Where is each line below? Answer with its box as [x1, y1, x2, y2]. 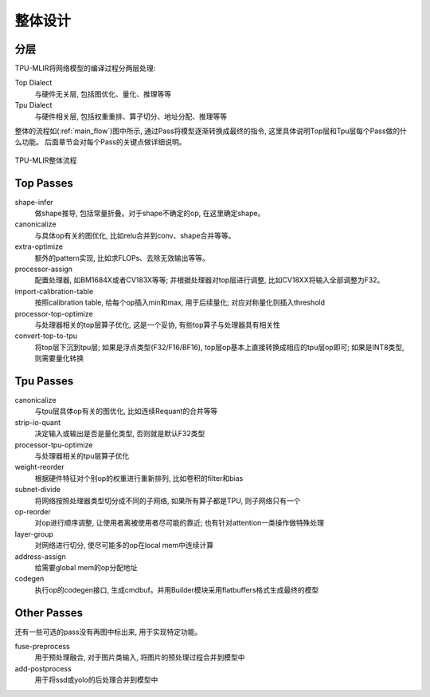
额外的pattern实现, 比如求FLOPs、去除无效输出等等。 [34, 253, 210, 262]
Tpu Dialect [14, 100, 53, 110]
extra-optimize [14, 242, 64, 251]
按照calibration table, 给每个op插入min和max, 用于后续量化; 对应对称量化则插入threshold [34, 297, 326, 307]
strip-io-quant [14, 417, 61, 427]
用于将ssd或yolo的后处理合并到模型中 [34, 675, 158, 685]
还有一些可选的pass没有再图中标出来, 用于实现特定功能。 [14, 627, 202, 636]
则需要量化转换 [34, 353, 84, 363]
